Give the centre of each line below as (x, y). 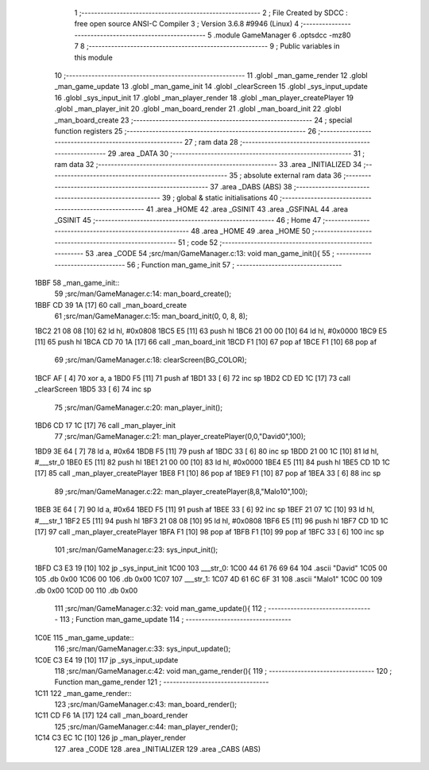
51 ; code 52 (198, 242)
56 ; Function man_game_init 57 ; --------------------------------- (234, 264)
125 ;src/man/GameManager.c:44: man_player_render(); (146, 726)
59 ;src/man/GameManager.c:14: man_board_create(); (143, 294)
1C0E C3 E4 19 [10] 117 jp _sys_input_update (106, 659)
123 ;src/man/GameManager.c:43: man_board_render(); (146, 705)
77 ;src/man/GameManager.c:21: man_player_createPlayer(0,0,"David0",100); (180, 437)
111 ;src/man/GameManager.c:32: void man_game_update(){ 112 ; (160, 608)
